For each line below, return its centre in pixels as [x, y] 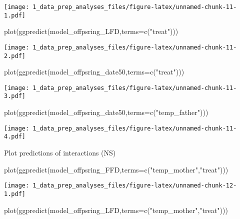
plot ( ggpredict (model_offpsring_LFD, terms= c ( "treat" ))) [91, 31]
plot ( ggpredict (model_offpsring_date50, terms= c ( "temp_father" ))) [106, 112]
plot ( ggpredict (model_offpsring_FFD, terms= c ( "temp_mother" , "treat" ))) [116, 169]
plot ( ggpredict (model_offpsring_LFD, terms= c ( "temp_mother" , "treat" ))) [116, 210]
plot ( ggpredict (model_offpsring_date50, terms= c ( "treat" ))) [94, 72]
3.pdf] [15, 96]
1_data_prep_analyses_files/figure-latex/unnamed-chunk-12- [135, 186]
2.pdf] [15, 56]
